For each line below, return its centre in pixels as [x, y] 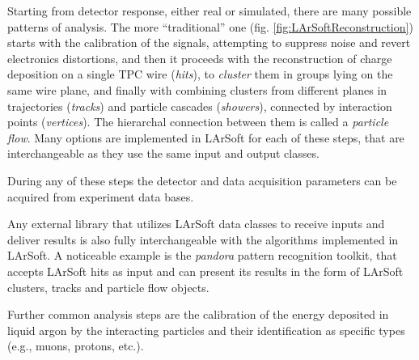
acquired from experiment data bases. [101, 196]
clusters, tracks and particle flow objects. [108, 287]
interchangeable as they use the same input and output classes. [163, 153]
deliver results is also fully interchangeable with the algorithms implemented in [203, 239]
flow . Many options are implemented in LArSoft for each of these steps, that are [206, 137]
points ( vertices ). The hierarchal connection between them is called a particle [198, 122]
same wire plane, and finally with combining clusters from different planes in [197, 89]
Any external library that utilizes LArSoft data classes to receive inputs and [196, 224]
